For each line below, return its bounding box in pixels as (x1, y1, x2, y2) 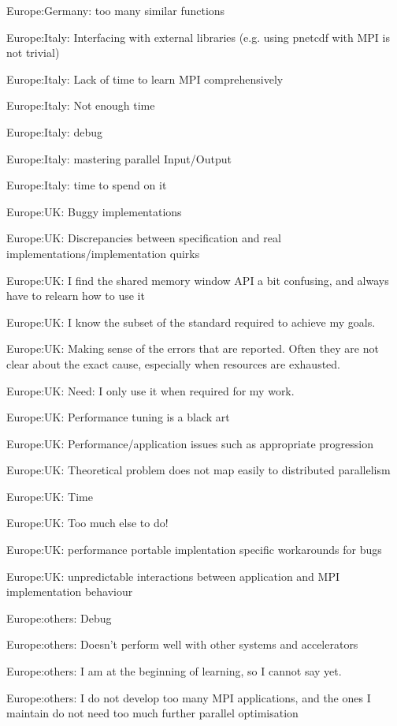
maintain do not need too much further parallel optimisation (6, 705, 299, 721)
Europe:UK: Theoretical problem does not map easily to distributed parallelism (6, 462, 391, 478)
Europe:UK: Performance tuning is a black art (6, 409, 230, 425)
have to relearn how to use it (6, 287, 145, 304)
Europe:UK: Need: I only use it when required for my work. (6, 382, 295, 399)
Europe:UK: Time (6, 488, 93, 504)
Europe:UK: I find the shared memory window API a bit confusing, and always (6, 271, 389, 288)
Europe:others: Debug (6, 609, 112, 626)
